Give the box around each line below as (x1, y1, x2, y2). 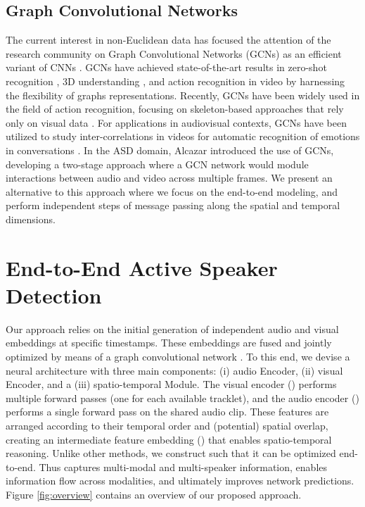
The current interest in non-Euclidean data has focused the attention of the (6, 32, 331, 47)
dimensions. (6, 211, 56, 226)
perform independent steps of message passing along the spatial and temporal (6, 198, 340, 213)
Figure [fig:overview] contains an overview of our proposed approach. (6, 487, 302, 501)
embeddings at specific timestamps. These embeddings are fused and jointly (6, 335, 332, 350)
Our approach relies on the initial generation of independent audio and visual (6, 321, 339, 336)
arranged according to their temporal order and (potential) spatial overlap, (6, 418, 328, 432)
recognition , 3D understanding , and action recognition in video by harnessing (6, 73, 345, 88)
